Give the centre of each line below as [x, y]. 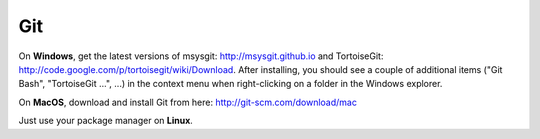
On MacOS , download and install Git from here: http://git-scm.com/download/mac [187, 102]
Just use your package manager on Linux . [106, 121]
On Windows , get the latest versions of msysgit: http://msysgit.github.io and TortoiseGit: [201, 56]
